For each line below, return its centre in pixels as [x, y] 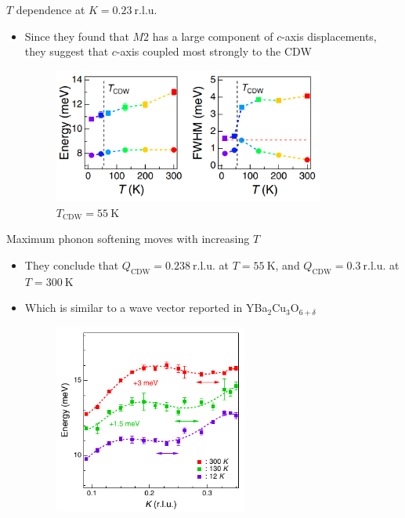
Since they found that [77, 36]
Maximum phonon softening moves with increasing [128, 239]
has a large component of [213, 36]
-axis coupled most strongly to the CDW [214, 51]
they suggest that [67, 51]
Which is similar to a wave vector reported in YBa [146, 308]
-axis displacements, [329, 36]
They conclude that [72, 264]
